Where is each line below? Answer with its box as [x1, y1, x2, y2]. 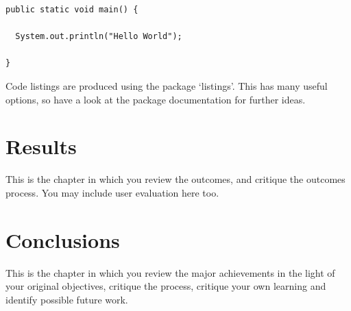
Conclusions [5, 225, 120, 253]
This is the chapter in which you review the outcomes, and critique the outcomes [5, 172, 346, 186]
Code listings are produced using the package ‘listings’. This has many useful [5, 78, 328, 92]
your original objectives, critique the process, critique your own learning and [5, 279, 326, 293]
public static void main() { [5, 5, 138, 14]
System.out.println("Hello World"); [15, 32, 182, 42]
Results [5, 132, 77, 160]
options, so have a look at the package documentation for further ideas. [5, 92, 306, 106]
